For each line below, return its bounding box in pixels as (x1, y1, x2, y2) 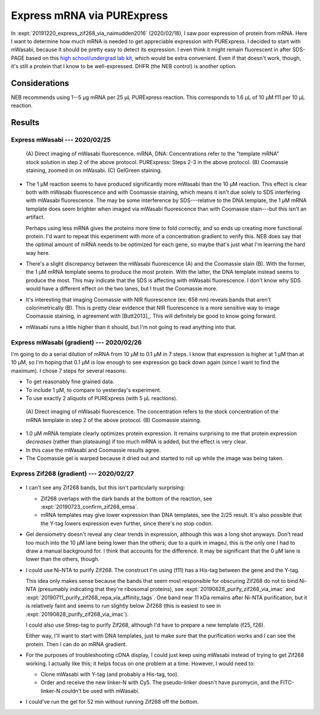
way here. (25, 249, 50, 256)
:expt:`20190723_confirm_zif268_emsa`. (40, 503, 139, 510)
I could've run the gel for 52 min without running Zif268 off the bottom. (25, 698, 199, 706)
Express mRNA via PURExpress (11, 9, 168, 22)
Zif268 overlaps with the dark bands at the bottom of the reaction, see (40, 495, 213, 502)
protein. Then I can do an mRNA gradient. (25, 640, 127, 647)
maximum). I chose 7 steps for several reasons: (11, 367, 127, 374)
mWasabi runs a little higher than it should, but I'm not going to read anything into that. (25, 323, 237, 330)
